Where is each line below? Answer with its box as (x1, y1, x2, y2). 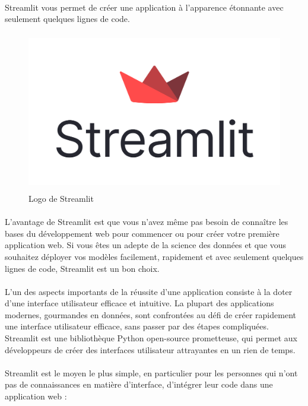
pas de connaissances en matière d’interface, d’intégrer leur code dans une (5, 378, 273, 391)
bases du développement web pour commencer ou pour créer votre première (5, 227, 280, 239)
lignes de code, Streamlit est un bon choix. (5, 262, 160, 274)
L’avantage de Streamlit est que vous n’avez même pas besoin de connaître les (5, 215, 288, 228)
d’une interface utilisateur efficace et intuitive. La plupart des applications (5, 297, 274, 309)
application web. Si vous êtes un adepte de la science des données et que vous (5, 239, 287, 251)
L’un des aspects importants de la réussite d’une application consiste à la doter (5, 285, 293, 297)
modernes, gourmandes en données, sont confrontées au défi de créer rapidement (5, 308, 296, 321)
